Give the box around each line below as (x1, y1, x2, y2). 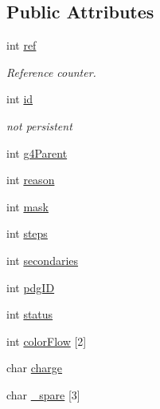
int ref (6, 37, 37, 54)
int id (6, 90, 33, 107)
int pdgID (6, 279, 55, 295)
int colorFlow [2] (6, 332, 87, 349)
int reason (6, 171, 55, 188)
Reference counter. (6, 63, 96, 80)
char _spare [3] (6, 386, 80, 403)
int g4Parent (6, 144, 68, 161)
